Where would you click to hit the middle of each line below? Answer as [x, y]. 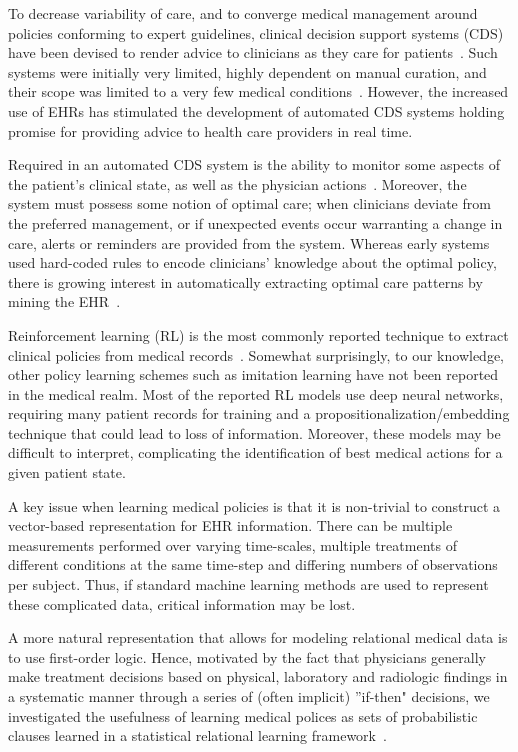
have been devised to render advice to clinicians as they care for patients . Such [253, 52]
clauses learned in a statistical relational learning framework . [197, 735]
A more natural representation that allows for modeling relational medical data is [258, 637]
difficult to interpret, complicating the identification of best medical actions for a [255, 452]
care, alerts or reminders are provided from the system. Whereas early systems [249, 242]
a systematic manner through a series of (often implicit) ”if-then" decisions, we [249, 696]
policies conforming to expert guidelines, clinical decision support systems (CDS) [256, 32]
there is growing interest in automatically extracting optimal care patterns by [245, 281]
